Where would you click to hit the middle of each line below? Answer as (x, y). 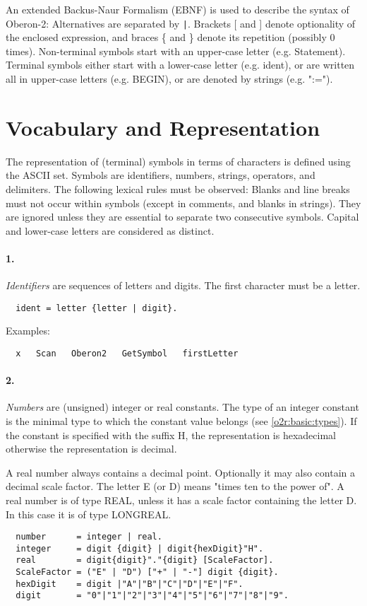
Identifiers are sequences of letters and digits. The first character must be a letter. (183, 285)
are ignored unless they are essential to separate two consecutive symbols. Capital (182, 217)
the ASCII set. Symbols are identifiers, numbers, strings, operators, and (161, 175)
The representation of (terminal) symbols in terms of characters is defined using (178, 161)
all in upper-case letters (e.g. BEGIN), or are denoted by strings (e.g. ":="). (169, 79)
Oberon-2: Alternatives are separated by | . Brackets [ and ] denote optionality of (181, 23)
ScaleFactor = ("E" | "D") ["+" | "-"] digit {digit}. (147, 572)
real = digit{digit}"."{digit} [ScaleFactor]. (145, 560)
